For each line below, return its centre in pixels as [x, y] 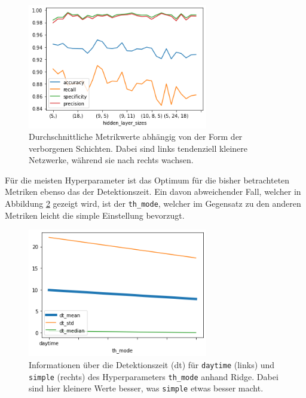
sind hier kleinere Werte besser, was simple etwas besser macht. [146, 388]
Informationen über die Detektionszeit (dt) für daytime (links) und [152, 365]
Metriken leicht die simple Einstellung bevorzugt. [95, 215]
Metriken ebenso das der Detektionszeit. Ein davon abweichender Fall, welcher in [153, 192]
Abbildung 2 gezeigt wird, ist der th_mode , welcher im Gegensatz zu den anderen [153, 203]
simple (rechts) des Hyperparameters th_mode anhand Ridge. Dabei [154, 376]
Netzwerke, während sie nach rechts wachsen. [111, 160]
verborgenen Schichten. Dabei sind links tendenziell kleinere [138, 148]
